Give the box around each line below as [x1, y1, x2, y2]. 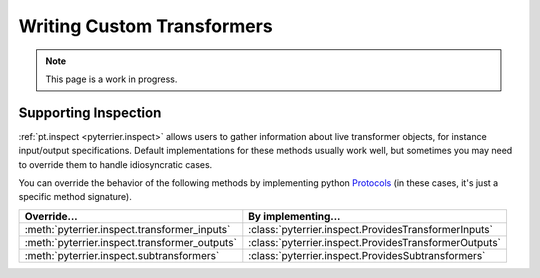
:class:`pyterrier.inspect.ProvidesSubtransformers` [248, 248, 486, 262]
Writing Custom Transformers [18, 15, 274, 37]
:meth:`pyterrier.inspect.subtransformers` [24, 248, 220, 262]
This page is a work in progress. [45, 73, 178, 85]
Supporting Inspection [18, 104, 162, 121]
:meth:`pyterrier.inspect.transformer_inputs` [24, 222, 231, 236]
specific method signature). [18, 191, 132, 203]
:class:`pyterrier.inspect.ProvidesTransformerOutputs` [248, 235, 502, 249]
